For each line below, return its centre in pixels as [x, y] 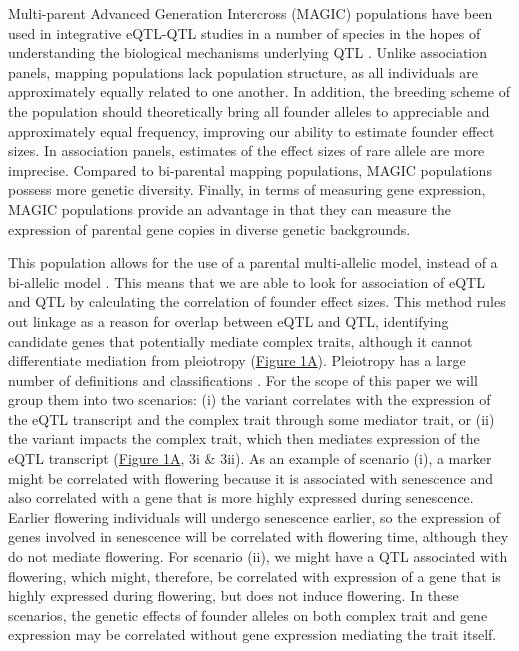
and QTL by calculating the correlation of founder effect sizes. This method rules [257, 301]
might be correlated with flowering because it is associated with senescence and [251, 477]
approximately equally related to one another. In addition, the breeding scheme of [259, 91]
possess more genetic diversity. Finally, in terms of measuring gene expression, [247, 189]
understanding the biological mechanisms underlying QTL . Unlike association [248, 52]
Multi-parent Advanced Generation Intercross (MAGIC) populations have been [250, 13]
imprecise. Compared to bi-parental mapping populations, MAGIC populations [250, 169]
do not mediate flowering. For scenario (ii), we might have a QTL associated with [258, 556]
